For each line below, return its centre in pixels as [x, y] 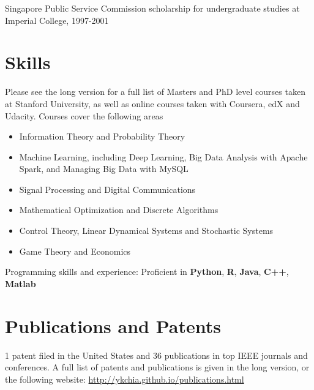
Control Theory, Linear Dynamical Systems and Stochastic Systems [146, 231]
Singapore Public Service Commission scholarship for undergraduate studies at [152, 8]
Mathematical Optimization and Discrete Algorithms [119, 210]
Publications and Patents [113, 325]
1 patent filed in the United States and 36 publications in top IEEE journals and [156, 355]
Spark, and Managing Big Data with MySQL [104, 169]
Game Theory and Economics [75, 251]
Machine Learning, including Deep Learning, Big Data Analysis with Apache [163, 156]
